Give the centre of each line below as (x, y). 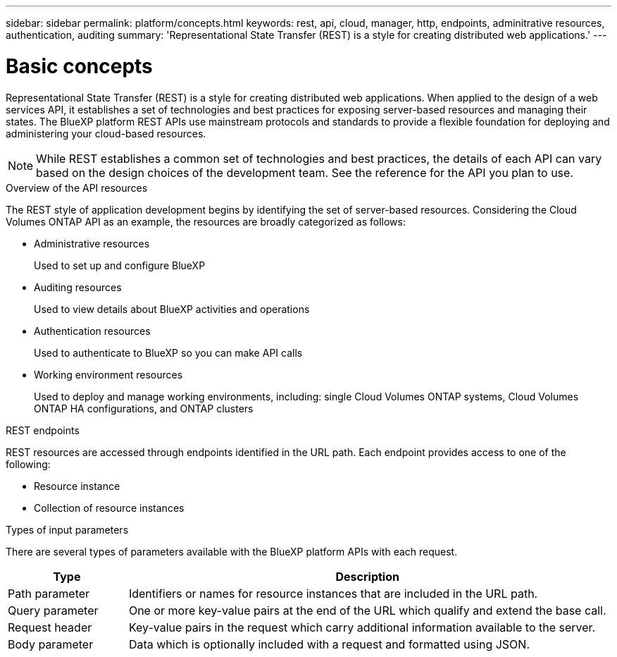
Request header (50, 627)
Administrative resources (92, 243)
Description (367, 576)
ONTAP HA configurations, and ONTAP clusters (144, 408)
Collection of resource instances (109, 508)
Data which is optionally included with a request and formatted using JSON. (329, 644)
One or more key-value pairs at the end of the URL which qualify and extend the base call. (367, 610)
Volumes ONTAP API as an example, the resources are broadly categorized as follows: (206, 221)
